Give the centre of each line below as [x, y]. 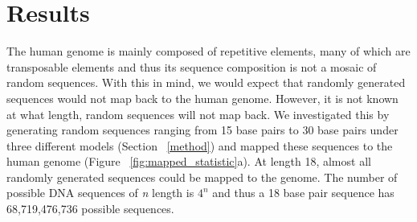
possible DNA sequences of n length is [100, 193]
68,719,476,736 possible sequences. [90, 209]
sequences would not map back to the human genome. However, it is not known [202, 98]
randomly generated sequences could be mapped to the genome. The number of [202, 177]
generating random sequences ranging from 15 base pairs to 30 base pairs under [202, 130]
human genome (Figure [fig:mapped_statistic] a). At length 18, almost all [189, 161]
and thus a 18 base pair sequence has [303, 193]
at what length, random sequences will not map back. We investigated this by [198, 114]
